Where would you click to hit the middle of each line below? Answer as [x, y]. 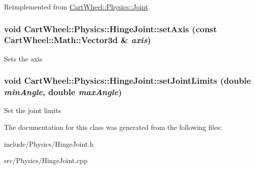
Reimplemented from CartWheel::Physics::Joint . [77, 6]
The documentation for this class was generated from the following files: [113, 127]
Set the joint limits [33, 110]
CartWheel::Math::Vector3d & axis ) [77, 40]
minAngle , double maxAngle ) [63, 92]
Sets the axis [23, 58]
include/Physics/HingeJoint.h [49, 143]
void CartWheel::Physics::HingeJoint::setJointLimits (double [127, 81]
